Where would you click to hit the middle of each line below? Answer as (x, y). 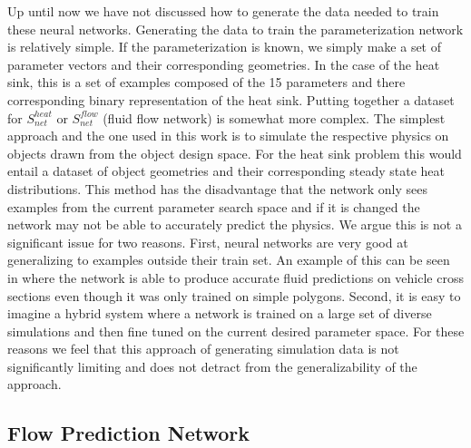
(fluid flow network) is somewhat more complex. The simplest (274, 117)
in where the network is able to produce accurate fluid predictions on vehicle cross (235, 277)
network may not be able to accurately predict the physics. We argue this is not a (235, 224)
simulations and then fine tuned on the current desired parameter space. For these (236, 331)
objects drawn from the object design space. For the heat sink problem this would (235, 153)
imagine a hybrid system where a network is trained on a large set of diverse (220, 313)
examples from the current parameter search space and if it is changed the (214, 206)
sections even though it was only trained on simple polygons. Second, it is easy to (234, 295)
